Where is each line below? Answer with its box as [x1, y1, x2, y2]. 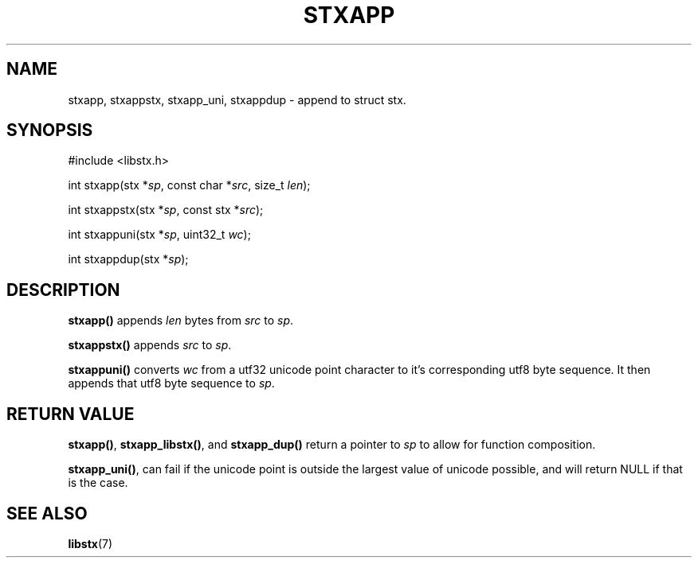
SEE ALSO [6, 503, 88, 523]
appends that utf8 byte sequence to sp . [68, 376, 275, 391]
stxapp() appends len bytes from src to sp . [68, 313, 294, 328]
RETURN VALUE [6, 403, 135, 424]
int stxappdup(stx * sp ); [68, 252, 189, 266]
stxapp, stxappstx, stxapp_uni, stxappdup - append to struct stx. [68, 92, 406, 107]
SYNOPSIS [6, 120, 93, 141]
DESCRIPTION [6, 279, 120, 300]
